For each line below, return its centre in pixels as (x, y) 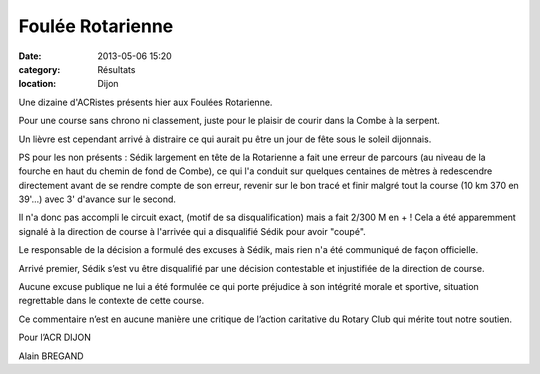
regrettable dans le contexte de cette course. (111, 301)
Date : (30, 56)
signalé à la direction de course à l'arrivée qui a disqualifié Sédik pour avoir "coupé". (192, 231)
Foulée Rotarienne (96, 26)
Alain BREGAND (51, 356)
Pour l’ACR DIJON (55, 337)
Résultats (116, 69)
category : (39, 69)
